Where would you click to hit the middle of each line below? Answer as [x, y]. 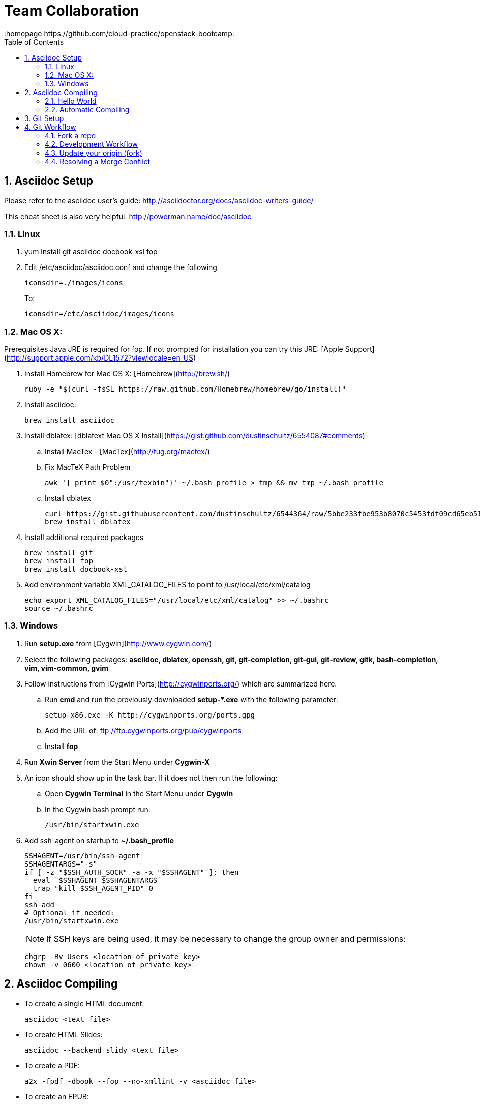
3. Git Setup [44, 118]
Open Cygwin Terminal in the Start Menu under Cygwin [139, 793]
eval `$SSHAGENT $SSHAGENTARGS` [97, 880]
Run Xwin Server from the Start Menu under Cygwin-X [117, 762]
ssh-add [40, 904]
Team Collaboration [72, 11]
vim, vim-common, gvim [67, 668]
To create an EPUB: [57, 1096]
